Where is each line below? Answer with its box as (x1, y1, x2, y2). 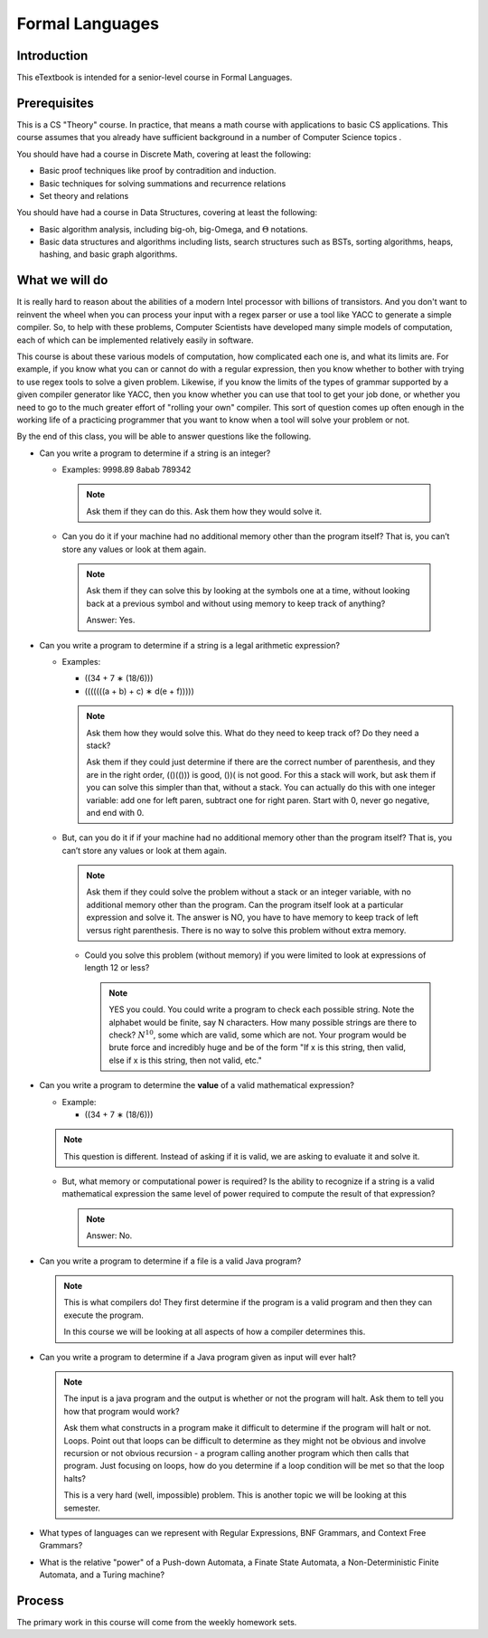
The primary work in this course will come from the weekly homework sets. (16, 1616, 297, 1627)
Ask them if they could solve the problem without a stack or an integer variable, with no (86, 886, 411, 897)
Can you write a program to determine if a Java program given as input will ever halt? (39, 1351, 357, 1362)
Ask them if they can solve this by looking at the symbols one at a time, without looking (86, 585, 410, 596)
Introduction (16, 48, 89, 63)
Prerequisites (16, 95, 94, 110)
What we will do (16, 272, 108, 289)
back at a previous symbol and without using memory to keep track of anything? (86, 598, 386, 609)
